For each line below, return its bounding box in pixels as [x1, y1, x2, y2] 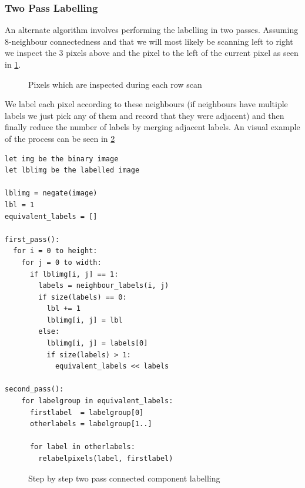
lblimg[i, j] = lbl [46, 316, 123, 324]
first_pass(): [5, 235, 60, 244]
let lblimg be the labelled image [5, 166, 140, 175]
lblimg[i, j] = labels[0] [46, 339, 148, 348]
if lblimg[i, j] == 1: [29, 270, 119, 278]
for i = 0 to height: [13, 247, 98, 255]
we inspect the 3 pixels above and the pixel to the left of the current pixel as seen [5, 47, 299, 59]
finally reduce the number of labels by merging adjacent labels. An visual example [5, 121, 300, 133]
